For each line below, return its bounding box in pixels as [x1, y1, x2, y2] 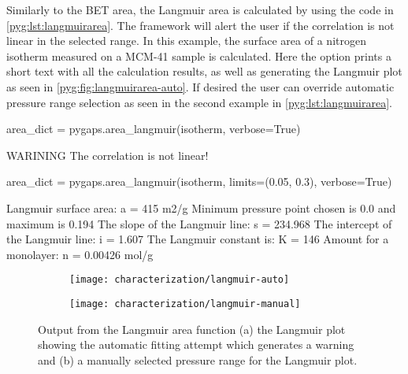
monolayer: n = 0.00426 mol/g [6, 246, 154, 262]
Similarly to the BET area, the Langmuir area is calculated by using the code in [6, 2, 394, 17]
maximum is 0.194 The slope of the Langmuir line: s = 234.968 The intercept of [6, 215, 392, 231]
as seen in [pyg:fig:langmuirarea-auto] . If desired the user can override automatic [6, 78, 395, 94]
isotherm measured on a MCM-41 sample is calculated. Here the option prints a [6, 47, 391, 64]
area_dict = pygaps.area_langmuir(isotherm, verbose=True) [6, 120, 301, 137]
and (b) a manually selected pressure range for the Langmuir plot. [38, 351, 358, 368]
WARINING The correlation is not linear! [6, 146, 209, 163]
